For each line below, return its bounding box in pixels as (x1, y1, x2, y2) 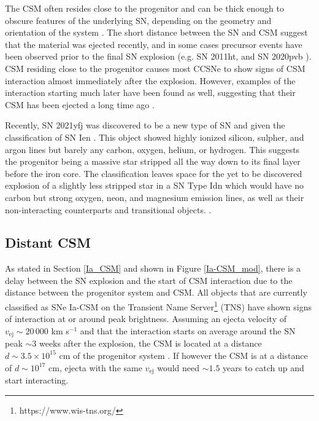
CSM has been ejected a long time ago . (5, 98, 155, 111)
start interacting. (5, 374, 69, 387)
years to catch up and (223, 361, 304, 374)
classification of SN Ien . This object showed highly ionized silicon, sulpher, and (5, 130, 304, 143)
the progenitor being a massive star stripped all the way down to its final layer (5, 155, 301, 168)
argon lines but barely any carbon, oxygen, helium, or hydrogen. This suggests (5, 143, 300, 155)
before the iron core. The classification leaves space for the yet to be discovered (5, 167, 302, 179)
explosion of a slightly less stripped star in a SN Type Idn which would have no (5, 179, 304, 192)
